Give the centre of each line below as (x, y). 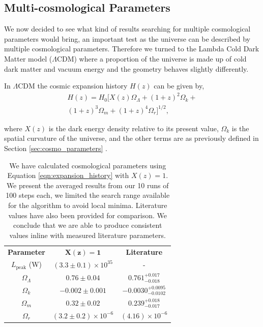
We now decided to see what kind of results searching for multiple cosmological (127, 29)
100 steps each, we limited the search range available (88, 195)
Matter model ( (28, 58)
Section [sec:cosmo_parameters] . (56, 148)
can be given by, (179, 86)
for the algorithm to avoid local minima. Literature (87, 205)
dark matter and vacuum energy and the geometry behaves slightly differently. (126, 68)
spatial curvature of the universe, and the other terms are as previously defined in (131, 138)
